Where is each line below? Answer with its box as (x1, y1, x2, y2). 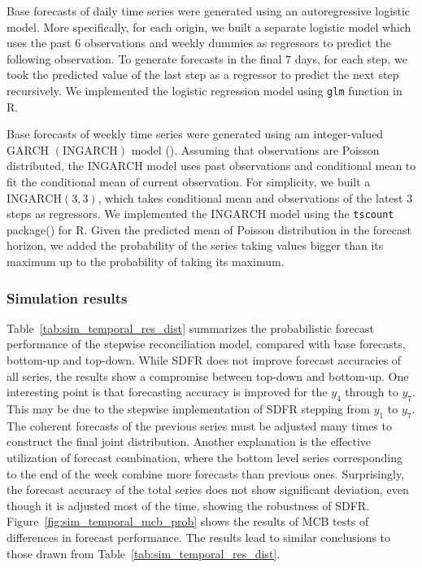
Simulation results (7, 287, 128, 308)
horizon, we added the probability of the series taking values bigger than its (7, 237, 384, 254)
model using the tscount (269, 205, 394, 222)
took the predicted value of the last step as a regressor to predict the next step (7, 66, 399, 83)
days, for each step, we (294, 50, 407, 67)
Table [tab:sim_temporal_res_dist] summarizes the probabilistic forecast (7, 319, 374, 336)
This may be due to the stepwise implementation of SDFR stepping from (7, 400, 370, 417)
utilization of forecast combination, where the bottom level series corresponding (7, 449, 403, 465)
